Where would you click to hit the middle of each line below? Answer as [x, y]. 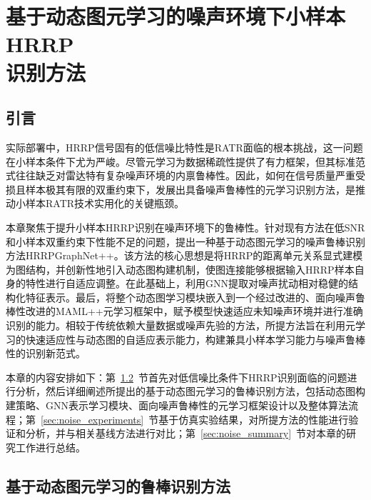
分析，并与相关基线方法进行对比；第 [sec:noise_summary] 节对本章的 [186, 433]
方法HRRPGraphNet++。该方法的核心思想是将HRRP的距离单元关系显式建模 [184, 255]
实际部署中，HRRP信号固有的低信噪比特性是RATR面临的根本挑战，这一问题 [184, 147]
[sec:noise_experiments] [92, 419]
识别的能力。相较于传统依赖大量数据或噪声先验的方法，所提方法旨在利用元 [181, 325]
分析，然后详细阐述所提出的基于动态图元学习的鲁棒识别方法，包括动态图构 [190, 391]
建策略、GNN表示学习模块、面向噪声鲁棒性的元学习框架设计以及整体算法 [177, 405]
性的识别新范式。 [46, 353]
